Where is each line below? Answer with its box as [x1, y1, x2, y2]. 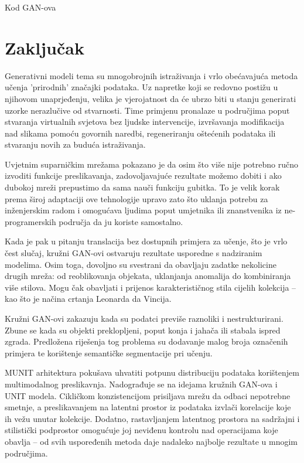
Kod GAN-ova [5, 1, 56, 13]
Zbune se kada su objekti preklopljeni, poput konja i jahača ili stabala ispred [5, 324, 281, 336]
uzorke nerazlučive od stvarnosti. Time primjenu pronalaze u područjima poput [5, 104, 290, 116]
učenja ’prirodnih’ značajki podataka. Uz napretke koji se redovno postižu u [5, 81, 278, 93]
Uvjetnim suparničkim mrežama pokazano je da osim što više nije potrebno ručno [5, 158, 298, 170]
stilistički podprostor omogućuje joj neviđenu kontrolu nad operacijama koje [5, 424, 278, 436]
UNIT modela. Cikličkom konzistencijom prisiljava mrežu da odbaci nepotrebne [5, 389, 291, 401]
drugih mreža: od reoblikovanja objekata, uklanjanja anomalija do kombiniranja [5, 270, 291, 282]
